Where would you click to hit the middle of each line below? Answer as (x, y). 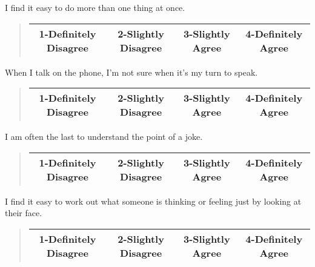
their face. (24, 213)
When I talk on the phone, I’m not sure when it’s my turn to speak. (131, 72)
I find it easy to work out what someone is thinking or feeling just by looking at (153, 201)
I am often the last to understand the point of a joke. (104, 137)
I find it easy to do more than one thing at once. (95, 7)
